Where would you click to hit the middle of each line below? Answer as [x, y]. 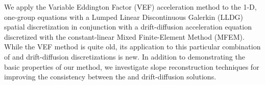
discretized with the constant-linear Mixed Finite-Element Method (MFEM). [124, 36]
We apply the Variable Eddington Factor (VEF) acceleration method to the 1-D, [130, 7]
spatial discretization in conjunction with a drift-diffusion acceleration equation [128, 27]
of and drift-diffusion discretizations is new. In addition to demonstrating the [125, 56]
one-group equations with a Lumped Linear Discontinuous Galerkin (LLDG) [124, 17]
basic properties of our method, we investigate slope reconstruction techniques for [132, 66]
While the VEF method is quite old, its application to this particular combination [132, 47]
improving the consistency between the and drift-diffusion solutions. [110, 77]
